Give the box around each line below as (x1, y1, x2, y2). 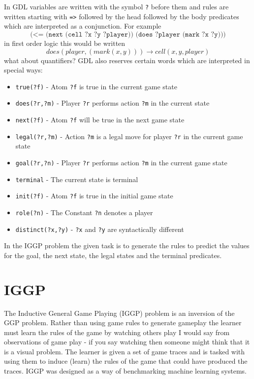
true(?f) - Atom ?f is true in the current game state (15, 81, 177, 91)
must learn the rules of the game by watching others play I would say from (4, 327, 230, 337)
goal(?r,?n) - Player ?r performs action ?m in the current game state (15, 157, 227, 167)
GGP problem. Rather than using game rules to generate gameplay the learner (4, 317, 242, 328)
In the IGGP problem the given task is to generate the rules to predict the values (4, 240, 250, 251)
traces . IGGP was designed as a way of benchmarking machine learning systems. (4, 366, 247, 376)
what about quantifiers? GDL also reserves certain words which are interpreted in (4, 55, 250, 65)
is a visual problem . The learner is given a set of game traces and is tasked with (4, 346, 245, 356)
